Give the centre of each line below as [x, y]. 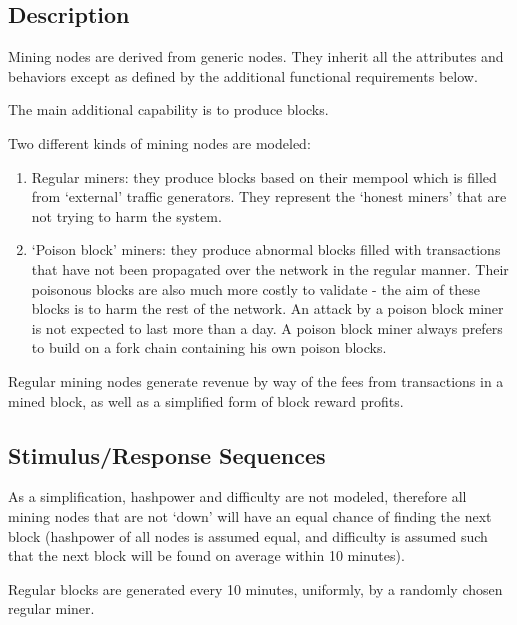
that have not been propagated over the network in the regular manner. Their [270, 268]
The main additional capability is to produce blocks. [168, 109]
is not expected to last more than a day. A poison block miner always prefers [267, 327]
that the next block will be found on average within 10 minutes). [206, 555]
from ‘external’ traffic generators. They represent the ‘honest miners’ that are [269, 196]
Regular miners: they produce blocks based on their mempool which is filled [264, 176]
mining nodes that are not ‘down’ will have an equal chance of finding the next [250, 515]
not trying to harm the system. [126, 215]
